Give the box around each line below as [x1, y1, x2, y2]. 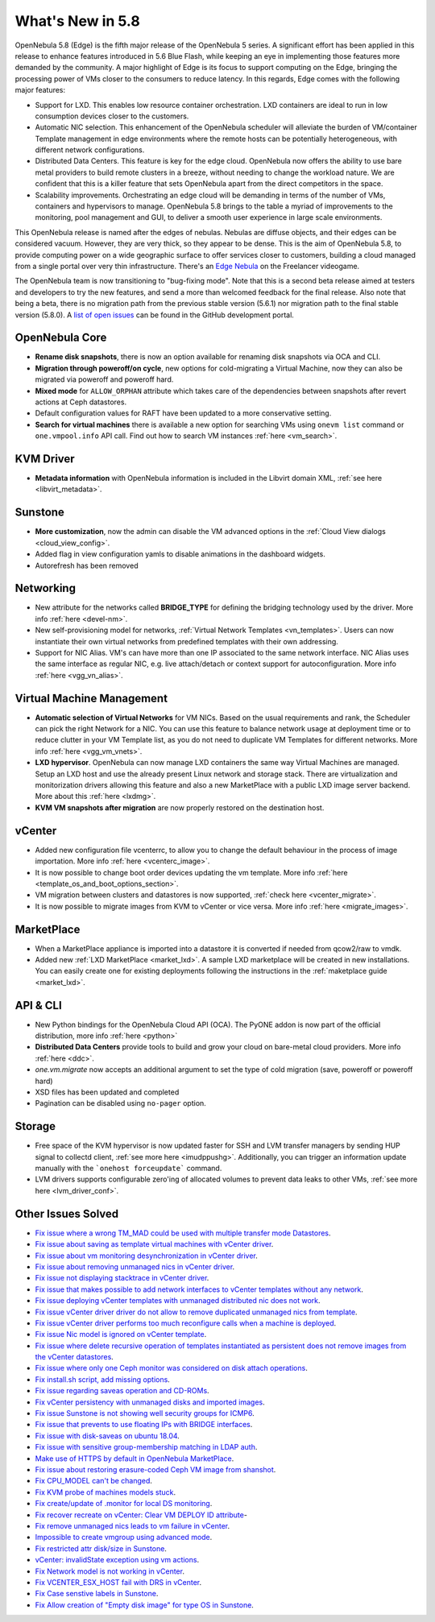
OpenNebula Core [14, 331, 107, 345]
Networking [14, 581, 77, 595]
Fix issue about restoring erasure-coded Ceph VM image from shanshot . [35, 1464, 276, 1474]
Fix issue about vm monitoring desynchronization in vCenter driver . [35, 1251, 258, 1260]
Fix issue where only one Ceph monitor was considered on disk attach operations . [35, 1363, 308, 1373]
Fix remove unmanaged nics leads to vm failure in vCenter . [35, 1521, 230, 1530]
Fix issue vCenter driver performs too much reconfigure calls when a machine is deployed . [35, 1318, 337, 1328]
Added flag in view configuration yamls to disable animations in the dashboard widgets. [35, 549, 325, 559]
